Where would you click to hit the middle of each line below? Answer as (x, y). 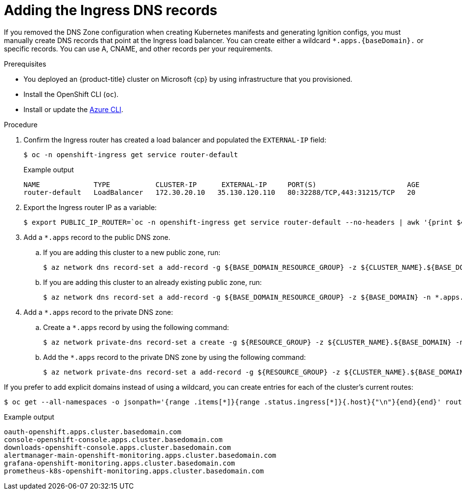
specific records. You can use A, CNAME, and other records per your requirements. (139, 48)
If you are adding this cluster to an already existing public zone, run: (152, 282)
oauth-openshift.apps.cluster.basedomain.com (93, 432)
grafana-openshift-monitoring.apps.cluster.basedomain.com (120, 463)
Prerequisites (25, 64)
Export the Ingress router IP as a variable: (90, 207)
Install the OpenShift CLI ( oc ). (71, 94)
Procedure (21, 124)
